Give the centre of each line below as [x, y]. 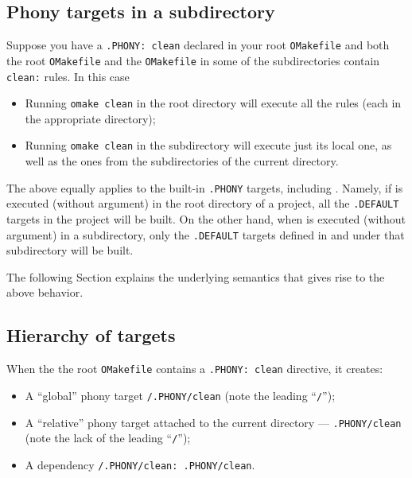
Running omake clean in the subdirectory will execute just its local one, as [208, 145]
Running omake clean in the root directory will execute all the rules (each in [213, 103]
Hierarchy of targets [91, 335]
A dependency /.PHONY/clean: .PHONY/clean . [140, 464]
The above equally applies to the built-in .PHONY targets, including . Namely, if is [205, 187]
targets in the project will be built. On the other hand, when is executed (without [206, 218]
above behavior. [45, 292]
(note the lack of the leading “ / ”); [108, 438]
